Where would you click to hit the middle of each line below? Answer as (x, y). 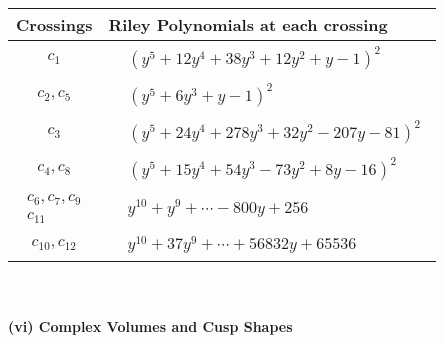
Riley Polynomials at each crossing (248, 24)
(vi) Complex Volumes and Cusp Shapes (150, 326)
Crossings (54, 24)
